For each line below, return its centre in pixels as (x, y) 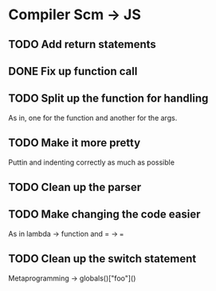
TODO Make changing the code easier (104, 215)
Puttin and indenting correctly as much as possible (92, 162)
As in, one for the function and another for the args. (93, 118)
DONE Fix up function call (73, 71)
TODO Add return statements (82, 44)
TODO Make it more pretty (75, 143)
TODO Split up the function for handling (108, 99)
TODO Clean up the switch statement (102, 259)
